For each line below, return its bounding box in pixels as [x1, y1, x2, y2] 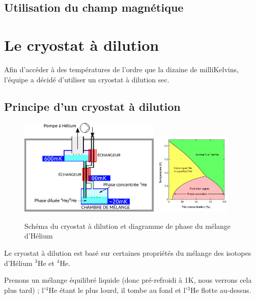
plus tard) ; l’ [4, 284, 46, 295]
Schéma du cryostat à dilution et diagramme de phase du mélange [24, 220, 231, 231]
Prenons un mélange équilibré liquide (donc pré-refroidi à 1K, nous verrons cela [4, 275, 252, 285]
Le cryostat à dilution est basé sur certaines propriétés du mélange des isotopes [4, 247, 251, 258]
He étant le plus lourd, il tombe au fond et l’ [48, 284, 188, 295]
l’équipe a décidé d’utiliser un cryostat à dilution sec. [4, 74, 169, 84]
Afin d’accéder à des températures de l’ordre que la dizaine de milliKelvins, [4, 64, 239, 74]
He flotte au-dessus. [190, 284, 251, 295]
